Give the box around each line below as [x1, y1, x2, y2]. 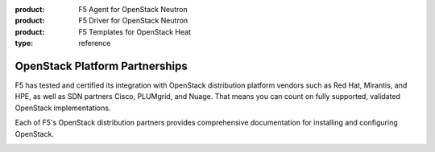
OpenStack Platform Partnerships [14, 59, 188, 72]
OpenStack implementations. [14, 103, 111, 113]
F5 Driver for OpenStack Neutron [78, 16, 188, 26]
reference [78, 39, 111, 48]
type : [14, 39, 34, 48]
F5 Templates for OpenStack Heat [78, 27, 191, 36]
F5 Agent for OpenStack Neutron [78, 5, 188, 14]
